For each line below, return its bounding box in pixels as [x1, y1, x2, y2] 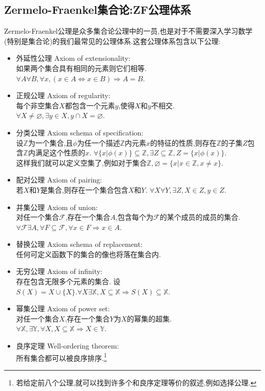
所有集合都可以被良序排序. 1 [16, 351, 107, 363]
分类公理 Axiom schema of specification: [16, 127, 144, 137]
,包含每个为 [115, 212, 153, 222]
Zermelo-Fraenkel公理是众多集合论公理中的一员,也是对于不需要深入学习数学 [4, 26, 253, 36]
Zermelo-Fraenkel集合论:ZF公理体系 [4, 2, 191, 17]
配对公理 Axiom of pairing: [16, 174, 102, 185]
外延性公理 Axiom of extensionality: [16, 53, 130, 63]
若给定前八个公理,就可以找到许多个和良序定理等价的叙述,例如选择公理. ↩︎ [16, 377, 257, 387]
